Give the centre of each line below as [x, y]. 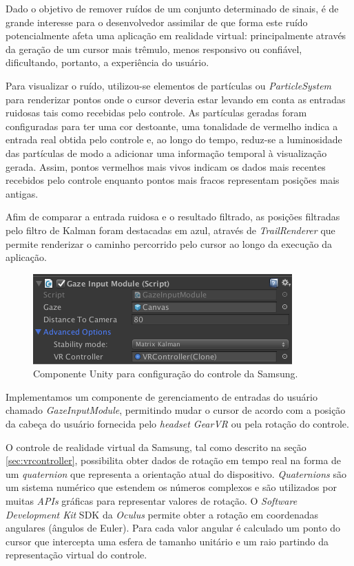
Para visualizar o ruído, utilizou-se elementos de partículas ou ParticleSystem [169, 85]
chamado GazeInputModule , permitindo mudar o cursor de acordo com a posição [176, 410]
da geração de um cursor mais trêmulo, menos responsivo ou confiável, [154, 49]
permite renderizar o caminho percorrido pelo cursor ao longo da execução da [169, 243]
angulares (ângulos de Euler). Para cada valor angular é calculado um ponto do [173, 528]
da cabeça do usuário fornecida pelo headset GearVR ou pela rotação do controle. [177, 424]
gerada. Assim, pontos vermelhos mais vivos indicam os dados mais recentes [166, 166]
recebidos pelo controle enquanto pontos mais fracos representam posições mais [173, 180]
